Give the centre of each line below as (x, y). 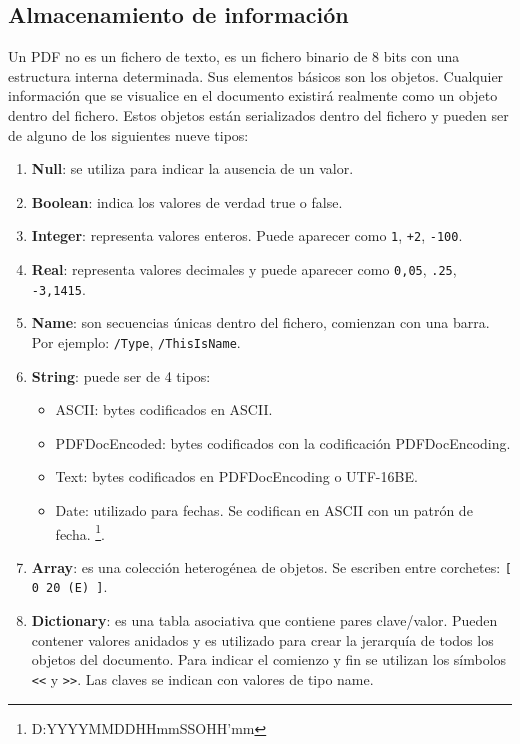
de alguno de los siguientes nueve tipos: (128, 134)
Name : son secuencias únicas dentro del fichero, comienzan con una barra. (260, 322)
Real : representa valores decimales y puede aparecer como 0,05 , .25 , (244, 269)
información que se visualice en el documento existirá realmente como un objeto (253, 95)
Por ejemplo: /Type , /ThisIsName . (136, 341)
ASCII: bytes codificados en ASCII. (164, 409)
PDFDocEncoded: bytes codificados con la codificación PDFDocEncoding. (283, 442)
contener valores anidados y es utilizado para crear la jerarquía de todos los (262, 639)
